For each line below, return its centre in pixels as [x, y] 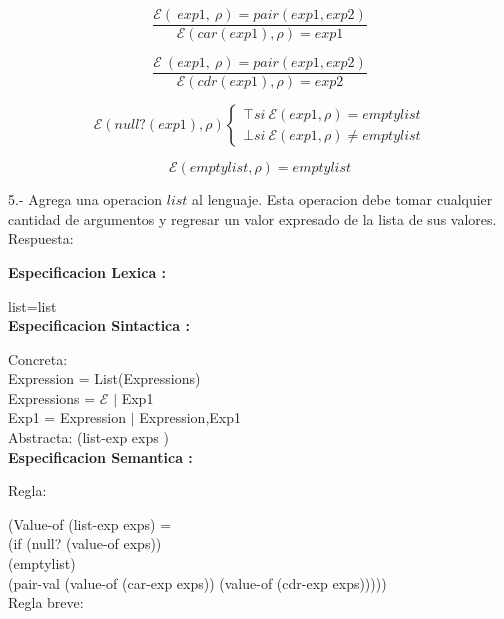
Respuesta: [41, 238]
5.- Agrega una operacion [85, 199]
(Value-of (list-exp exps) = [90, 523]
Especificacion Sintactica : [99, 325]
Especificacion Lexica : [87, 271]
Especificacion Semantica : [100, 456]
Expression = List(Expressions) [104, 378]
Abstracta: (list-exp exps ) [88, 437]
